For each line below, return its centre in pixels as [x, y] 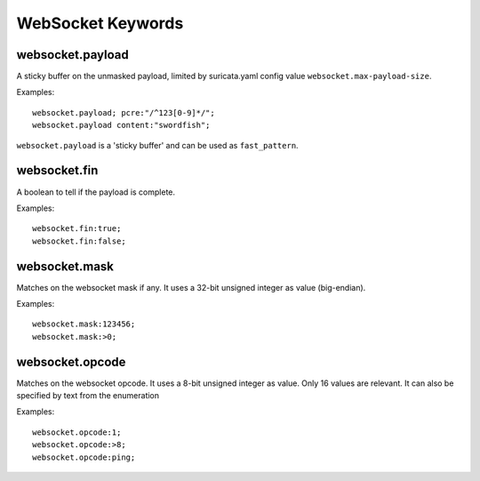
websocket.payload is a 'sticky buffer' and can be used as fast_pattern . [157, 145]
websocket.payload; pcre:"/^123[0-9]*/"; [124, 112]
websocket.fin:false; [79, 241]
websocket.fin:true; [77, 228]
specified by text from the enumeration [88, 396]
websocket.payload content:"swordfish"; [121, 125]
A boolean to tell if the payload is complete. [96, 192]
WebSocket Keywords [100, 23]
